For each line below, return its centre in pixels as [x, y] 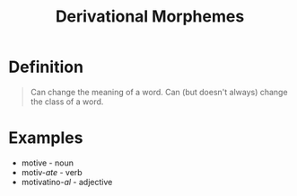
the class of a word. [67, 102]
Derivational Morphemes [150, 17]
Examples [46, 138]
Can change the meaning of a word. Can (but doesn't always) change [159, 92]
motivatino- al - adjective [67, 182]
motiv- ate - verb [52, 172]
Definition [46, 67]
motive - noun [47, 163]
